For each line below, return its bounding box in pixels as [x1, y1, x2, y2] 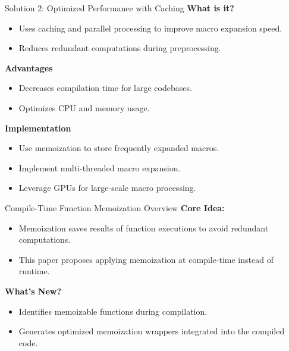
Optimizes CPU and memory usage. [18, 101, 150, 114]
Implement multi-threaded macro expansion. [18, 161, 181, 174]
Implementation [5, 121, 71, 134]
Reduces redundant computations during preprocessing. [18, 42, 221, 54]
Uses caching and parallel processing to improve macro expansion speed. [18, 21, 282, 34]
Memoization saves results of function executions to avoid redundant [18, 221, 269, 234]
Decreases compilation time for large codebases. [18, 82, 192, 94]
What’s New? [5, 284, 62, 297]
